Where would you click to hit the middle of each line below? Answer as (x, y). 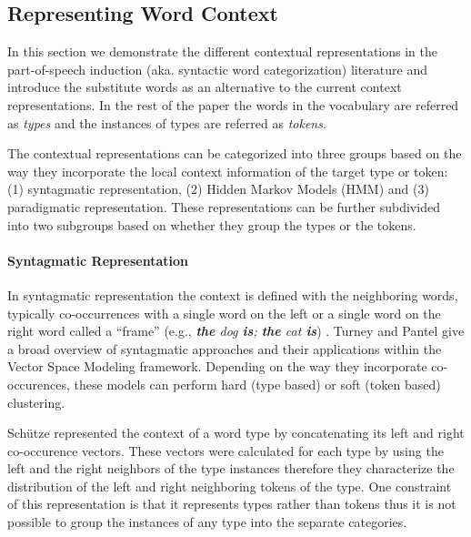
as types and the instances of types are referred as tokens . (167, 122)
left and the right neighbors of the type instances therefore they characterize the (231, 468)
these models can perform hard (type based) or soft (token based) (257, 384)
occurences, (39, 384)
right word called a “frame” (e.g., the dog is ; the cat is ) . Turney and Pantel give (236, 331)
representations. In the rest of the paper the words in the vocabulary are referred (233, 104)
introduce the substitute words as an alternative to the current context (205, 87)
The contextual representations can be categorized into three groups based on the (235, 153)
